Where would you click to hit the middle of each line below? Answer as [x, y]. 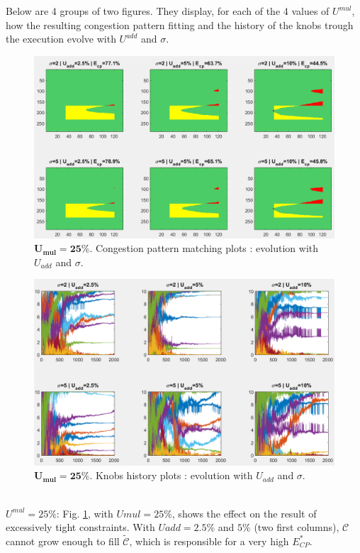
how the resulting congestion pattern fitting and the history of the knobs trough [180, 24]
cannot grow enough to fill [63, 541]
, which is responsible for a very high [209, 541]
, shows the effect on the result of [244, 513]
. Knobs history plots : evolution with [171, 475]
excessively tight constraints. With [80, 527]
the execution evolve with [61, 39]
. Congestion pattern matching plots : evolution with [204, 248]
